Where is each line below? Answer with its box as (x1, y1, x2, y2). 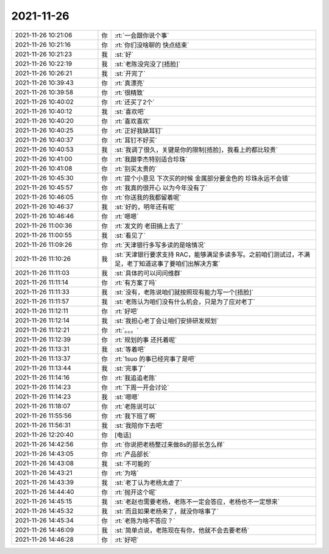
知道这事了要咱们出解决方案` (138, 259, 221, 268)
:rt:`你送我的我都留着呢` (114, 193, 182, 201)
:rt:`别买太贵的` (114, 165, 157, 173)
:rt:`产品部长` (114, 450, 151, 458)
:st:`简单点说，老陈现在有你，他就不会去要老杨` (114, 526, 250, 534)
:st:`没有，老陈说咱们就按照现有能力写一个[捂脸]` (114, 288, 254, 296)
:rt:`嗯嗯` (114, 212, 139, 221)
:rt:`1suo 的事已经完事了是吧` (114, 354, 196, 363)
